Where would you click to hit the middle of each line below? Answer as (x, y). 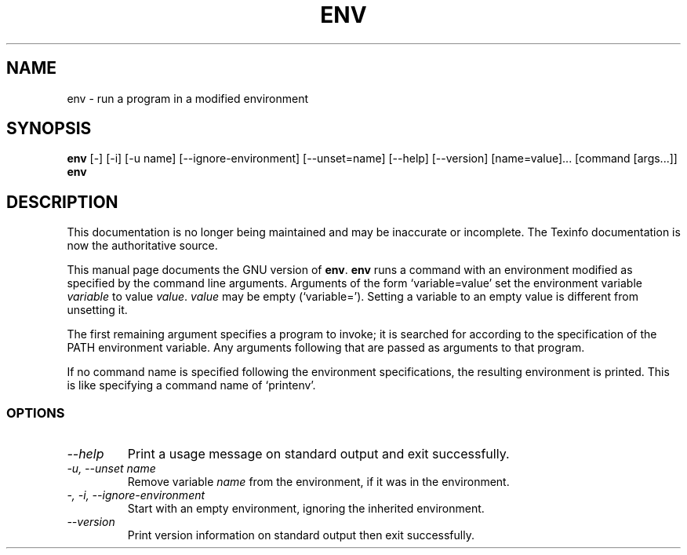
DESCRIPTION (62, 202)
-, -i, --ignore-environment (136, 495)
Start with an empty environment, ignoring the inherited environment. (306, 509)
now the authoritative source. (142, 246)
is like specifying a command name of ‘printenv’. (191, 385)
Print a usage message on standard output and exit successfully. (318, 454)
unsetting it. (97, 310)
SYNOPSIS (49, 129)
